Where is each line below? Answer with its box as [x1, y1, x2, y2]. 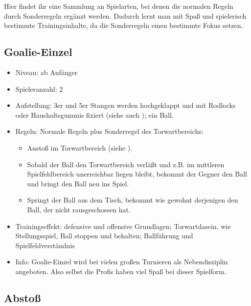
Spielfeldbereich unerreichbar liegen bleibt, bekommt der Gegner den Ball [27, 169, 247, 179]
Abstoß [4, 290, 41, 305]
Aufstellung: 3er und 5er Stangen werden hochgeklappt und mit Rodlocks [15, 100, 236, 110]
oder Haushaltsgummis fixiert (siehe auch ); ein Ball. [15, 109, 174, 120]
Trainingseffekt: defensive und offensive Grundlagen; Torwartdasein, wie [15, 221, 231, 231]
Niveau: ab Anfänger [15, 67, 78, 77]
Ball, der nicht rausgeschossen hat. [27, 204, 131, 214]
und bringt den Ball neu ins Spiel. [27, 178, 129, 188]
